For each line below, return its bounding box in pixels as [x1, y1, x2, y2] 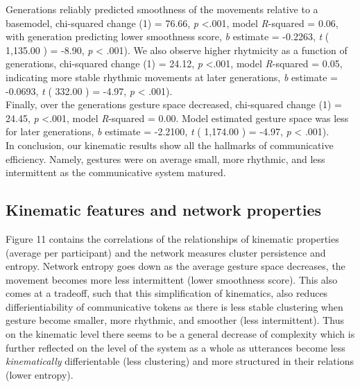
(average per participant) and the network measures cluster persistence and [6, 245, 326, 259]
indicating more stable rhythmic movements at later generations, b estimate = [6, 69, 338, 84]
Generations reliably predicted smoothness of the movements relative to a [6, 2, 318, 16]
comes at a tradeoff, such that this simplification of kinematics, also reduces [6, 286, 328, 300]
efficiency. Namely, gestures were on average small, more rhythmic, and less [6, 151, 325, 166]
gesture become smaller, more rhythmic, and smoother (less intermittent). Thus [6, 313, 344, 327]
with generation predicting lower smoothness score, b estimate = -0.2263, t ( [6, 29, 329, 44]
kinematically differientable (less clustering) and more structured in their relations [6, 354, 354, 368]
